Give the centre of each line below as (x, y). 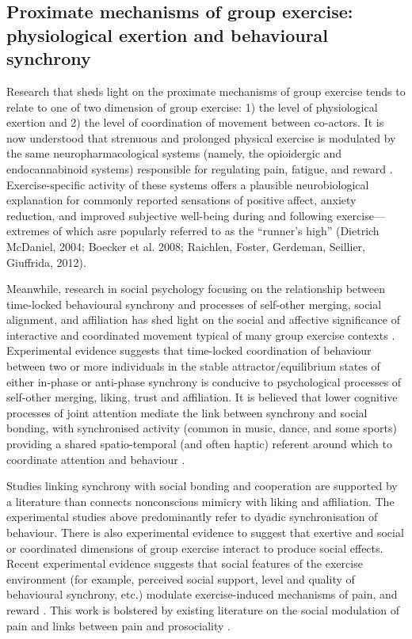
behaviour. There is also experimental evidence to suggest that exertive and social (205, 532)
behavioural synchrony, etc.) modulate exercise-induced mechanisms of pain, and (202, 594)
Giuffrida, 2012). (46, 262)
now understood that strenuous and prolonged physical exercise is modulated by (201, 137)
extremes (28, 231)
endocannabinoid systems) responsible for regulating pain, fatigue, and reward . (200, 168)
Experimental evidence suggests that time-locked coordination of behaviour (189, 350)
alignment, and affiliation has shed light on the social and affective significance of (203, 319)
